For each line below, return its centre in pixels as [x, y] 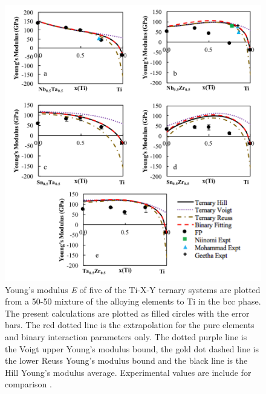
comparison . [28, 384]
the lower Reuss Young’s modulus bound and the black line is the [126, 360]
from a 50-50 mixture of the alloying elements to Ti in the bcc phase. [133, 301]
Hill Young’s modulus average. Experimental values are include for [128, 372]
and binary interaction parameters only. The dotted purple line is [126, 336]
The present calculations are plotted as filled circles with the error [127, 313]
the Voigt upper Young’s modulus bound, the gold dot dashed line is [132, 348]
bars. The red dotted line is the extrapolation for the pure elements [130, 325]
